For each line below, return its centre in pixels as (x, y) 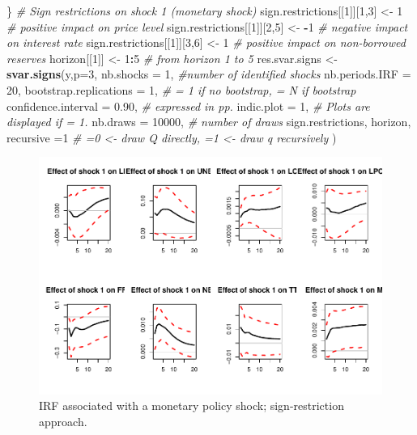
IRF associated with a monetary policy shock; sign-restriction (191, 405)
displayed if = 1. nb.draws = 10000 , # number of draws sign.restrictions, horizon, (209, 122)
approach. (63, 422)
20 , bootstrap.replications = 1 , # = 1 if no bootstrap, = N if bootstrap (181, 89)
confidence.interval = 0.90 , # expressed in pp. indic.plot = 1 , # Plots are (188, 106)
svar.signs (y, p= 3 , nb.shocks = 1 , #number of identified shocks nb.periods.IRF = (209, 74)
